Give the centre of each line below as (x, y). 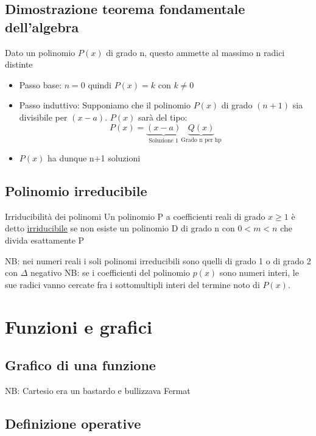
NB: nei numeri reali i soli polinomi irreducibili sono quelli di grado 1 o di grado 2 (158, 260)
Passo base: (40, 84)
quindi (100, 84)
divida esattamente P (45, 240)
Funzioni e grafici (79, 326)
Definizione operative (73, 423)
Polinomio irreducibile (76, 190)
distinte (19, 64)
